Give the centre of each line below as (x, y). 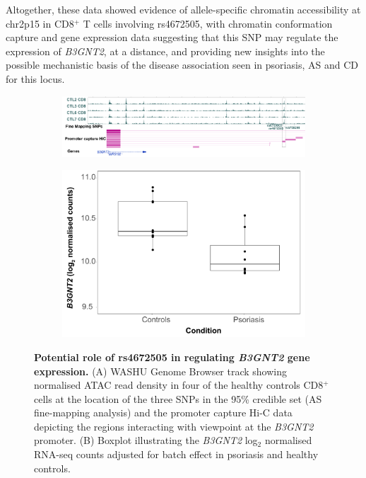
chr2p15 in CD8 (40, 23)
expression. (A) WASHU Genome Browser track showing (161, 371)
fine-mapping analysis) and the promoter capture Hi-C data (163, 412)
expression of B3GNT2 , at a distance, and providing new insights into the (165, 51)
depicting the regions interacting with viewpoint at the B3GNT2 (174, 426)
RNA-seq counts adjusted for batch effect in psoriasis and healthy (176, 454)
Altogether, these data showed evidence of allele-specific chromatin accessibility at (183, 9)
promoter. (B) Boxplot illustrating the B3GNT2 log (146, 440)
